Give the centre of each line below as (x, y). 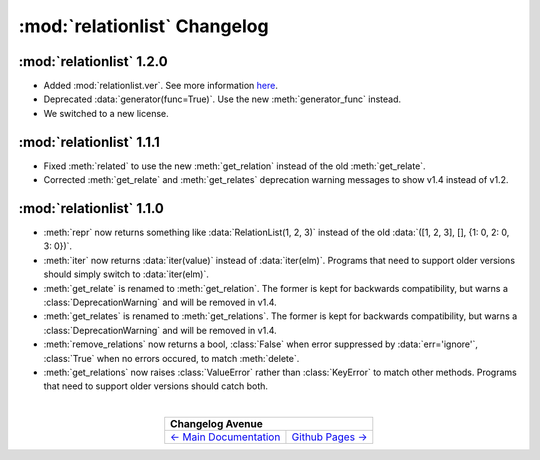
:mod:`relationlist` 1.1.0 (91, 208)
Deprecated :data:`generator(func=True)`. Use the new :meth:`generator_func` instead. (222, 99)
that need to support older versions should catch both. (156, 386)
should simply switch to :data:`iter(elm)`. (126, 274)
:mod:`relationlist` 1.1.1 (89, 141)
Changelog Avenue (217, 424)
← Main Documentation (225, 437)
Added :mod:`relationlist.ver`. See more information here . (161, 86)
